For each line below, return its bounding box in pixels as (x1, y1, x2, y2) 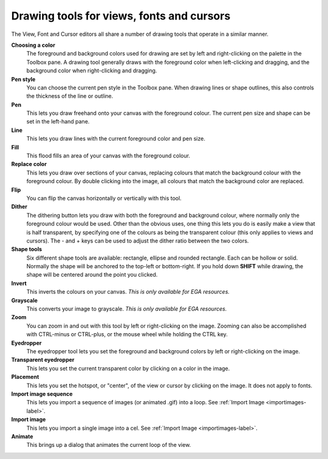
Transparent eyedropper (11, 356, 75, 364)
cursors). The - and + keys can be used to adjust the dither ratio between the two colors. (26, 237, 249, 244)
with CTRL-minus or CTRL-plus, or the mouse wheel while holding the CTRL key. (26, 331, 228, 338)
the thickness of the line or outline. (26, 92, 114, 100)
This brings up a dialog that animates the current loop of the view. (26, 441, 191, 449)
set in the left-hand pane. (26, 118, 90, 125)
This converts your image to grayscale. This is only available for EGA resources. (26, 305, 227, 312)
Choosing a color (11, 41, 56, 49)
